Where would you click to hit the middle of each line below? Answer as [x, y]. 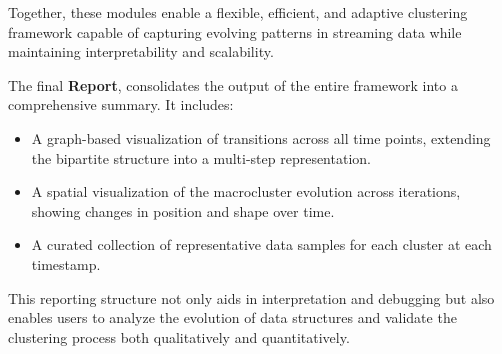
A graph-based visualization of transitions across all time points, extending [261, 137]
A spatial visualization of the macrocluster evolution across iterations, [246, 191]
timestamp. [66, 263]
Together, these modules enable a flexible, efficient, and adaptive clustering [238, 12]
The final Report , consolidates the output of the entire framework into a [233, 84]
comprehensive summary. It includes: [121, 104]
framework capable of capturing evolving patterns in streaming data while [235, 31]
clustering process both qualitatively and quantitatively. [179, 336]
